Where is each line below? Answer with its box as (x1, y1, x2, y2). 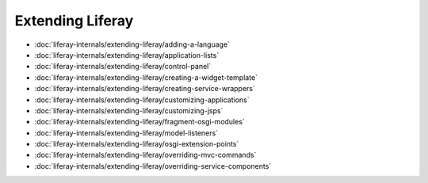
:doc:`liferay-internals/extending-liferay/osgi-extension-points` (34, 139, 239, 149)
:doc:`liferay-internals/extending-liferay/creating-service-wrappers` (34, 84, 255, 93)
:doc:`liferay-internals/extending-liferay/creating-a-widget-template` (34, 72, 258, 82)
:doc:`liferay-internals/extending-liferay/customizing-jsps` (34, 105, 224, 115)
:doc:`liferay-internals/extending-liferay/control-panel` (34, 62, 212, 71)
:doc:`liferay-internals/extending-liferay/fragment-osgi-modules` (34, 117, 245, 127)
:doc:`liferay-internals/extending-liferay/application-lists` (34, 50, 220, 59)
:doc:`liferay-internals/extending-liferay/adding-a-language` (34, 40, 230, 49)
